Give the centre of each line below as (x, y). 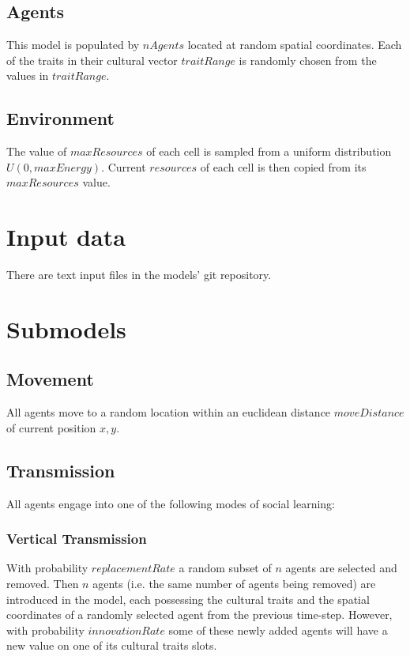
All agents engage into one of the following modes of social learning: (171, 503)
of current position (51, 427)
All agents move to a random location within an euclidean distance (169, 412)
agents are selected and (341, 568)
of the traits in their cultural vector (92, 60)
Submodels (66, 328)
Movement (50, 379)
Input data (66, 237)
